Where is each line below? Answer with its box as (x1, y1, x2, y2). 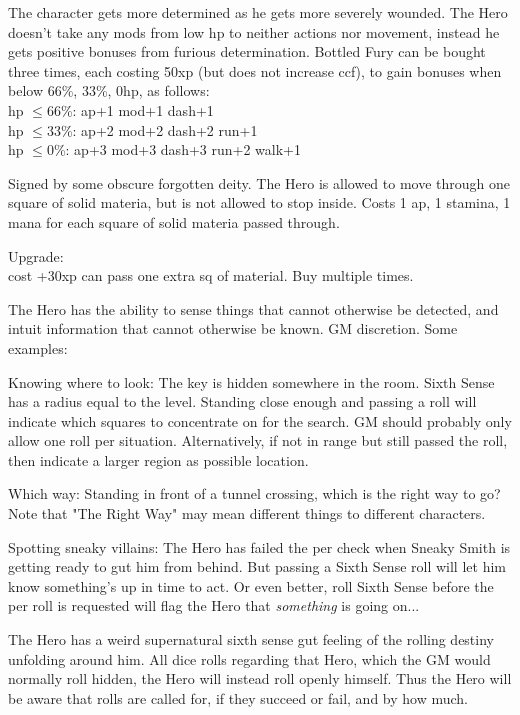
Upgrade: (8, 245, 64, 266)
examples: (8, 337, 68, 358)
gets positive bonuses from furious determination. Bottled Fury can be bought (8, 41, 486, 62)
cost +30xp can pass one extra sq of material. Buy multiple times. (8, 265, 414, 286)
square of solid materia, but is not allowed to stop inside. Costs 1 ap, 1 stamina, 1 (8, 192, 511, 213)
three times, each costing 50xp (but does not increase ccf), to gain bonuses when (8, 60, 502, 81)
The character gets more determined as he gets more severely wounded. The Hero (8, 2, 508, 22)
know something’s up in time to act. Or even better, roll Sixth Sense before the (8, 575, 494, 596)
